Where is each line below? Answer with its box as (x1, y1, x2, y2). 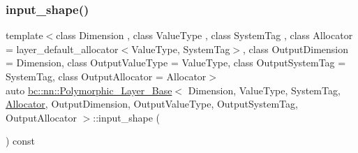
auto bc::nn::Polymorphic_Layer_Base (6, 82, 172, 97)
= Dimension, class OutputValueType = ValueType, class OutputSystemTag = (6, 55, 346, 70)
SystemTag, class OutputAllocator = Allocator (6, 69, 207, 83)
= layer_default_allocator (6, 41, 119, 56)
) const (6, 133, 36, 148)
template (6, 28, 43, 43)
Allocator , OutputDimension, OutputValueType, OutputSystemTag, (6, 96, 298, 111)
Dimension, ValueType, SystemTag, (188, 82, 341, 97)
